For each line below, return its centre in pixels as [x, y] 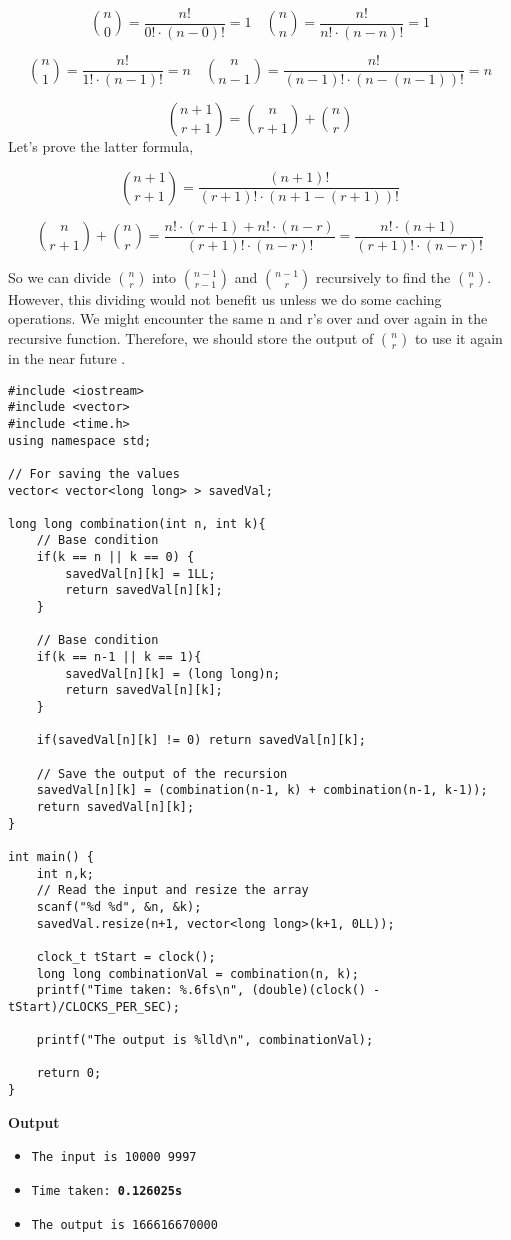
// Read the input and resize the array [172, 890]
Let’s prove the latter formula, [101, 146]
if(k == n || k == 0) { [115, 557]
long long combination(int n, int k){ [137, 523]
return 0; [69, 1073]
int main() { [51, 856]
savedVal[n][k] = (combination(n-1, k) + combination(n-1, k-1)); [262, 790]
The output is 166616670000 [124, 1224]
